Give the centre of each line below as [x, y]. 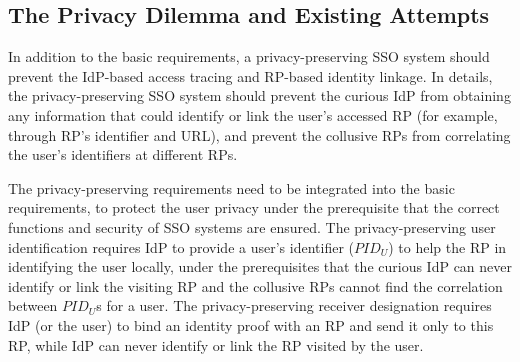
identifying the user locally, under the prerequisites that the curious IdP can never [260, 266]
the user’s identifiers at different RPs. [123, 154]
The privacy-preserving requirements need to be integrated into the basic [231, 187]
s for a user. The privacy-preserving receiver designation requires [294, 305]
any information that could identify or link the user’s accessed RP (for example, [253, 114]
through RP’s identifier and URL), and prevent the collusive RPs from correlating [259, 134]
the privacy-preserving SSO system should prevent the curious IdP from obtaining [259, 95]
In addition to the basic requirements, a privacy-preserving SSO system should [249, 56]
